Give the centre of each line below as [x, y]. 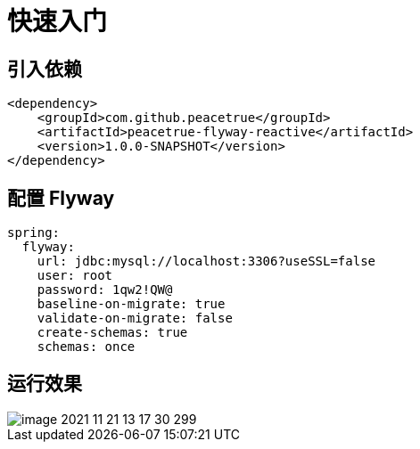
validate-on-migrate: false [135, 318]
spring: [34, 233]
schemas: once [86, 347]
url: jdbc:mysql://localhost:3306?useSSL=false [206, 261]
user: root [75, 276]
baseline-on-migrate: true [131, 304]
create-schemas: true [112, 333]
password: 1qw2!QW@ [105, 290]
